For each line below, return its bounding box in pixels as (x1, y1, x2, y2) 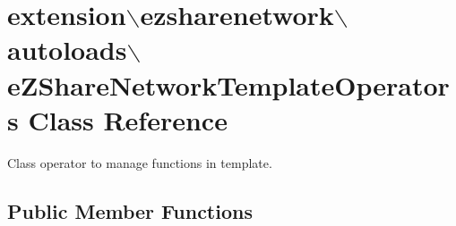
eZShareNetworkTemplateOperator (7, 66, 450, 103)
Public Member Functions (7, 197, 253, 224)
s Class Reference (7, 101, 228, 138)
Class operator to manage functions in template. (7, 153, 272, 172)
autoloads (7, 31, 127, 68)
